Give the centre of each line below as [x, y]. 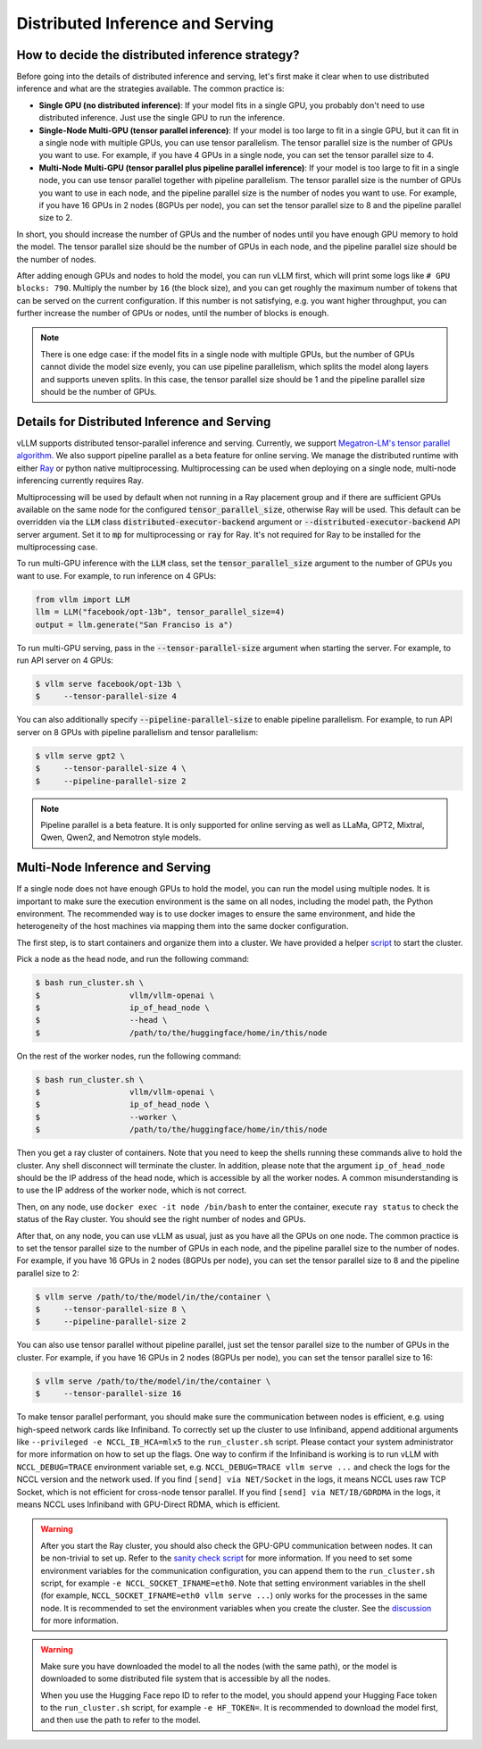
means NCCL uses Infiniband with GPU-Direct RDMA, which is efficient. [149, 1504]
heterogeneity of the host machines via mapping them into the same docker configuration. [183, 926]
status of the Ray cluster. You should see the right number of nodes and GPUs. [161, 1219]
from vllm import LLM [83, 599]
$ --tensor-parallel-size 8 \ [111, 1310]
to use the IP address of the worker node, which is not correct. [132, 1190]
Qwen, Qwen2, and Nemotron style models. [121, 837]
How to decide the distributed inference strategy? [158, 55]
